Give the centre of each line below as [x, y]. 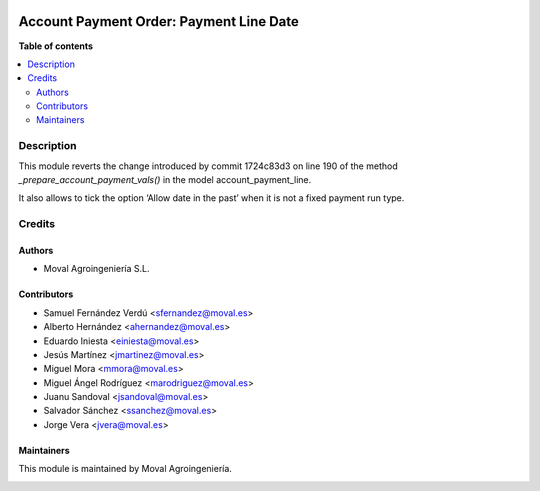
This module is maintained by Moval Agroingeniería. [125, 469]
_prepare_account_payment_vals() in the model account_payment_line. [165, 179]
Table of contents [56, 46]
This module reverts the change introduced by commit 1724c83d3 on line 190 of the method [208, 166]
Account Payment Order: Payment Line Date [159, 21]
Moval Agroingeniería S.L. [96, 269]
